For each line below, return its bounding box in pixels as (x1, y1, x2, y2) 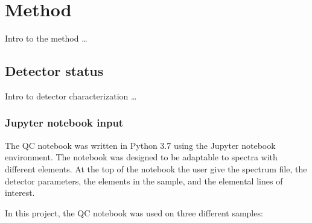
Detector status (5, 61, 104, 80)
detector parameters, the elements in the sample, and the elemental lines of (5, 174, 283, 187)
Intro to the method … (5, 32, 88, 45)
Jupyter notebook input (5, 115, 124, 130)
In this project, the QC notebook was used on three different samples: (5, 206, 263, 219)
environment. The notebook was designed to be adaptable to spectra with (5, 151, 278, 163)
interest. (5, 186, 35, 199)
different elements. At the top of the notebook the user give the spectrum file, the (5, 162, 307, 175)
